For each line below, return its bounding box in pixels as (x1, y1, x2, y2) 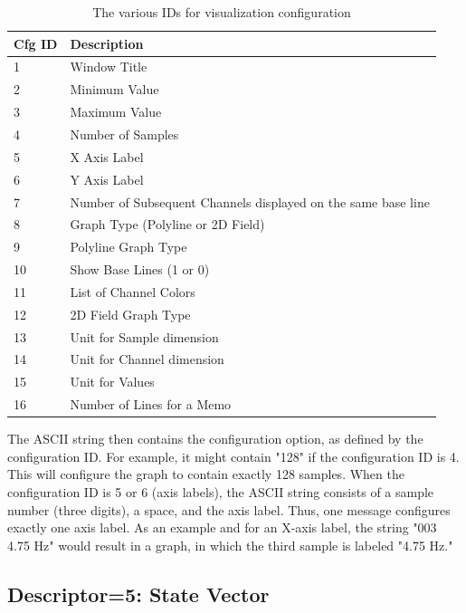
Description (70, 34, 144, 53)
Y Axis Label (70, 169, 144, 188)
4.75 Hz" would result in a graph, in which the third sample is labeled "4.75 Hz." (7, 535, 453, 554)
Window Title (70, 57, 147, 76)
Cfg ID (14, 34, 58, 53)
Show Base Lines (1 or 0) (70, 260, 210, 279)
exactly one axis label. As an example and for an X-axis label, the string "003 (7, 518, 437, 537)
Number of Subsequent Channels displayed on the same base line (70, 192, 430, 211)
